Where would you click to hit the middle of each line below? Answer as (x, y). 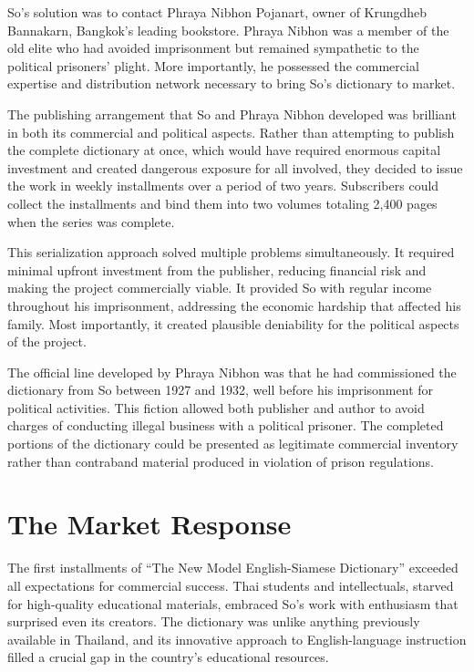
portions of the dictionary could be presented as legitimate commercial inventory (233, 444)
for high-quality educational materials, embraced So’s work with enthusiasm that (233, 603)
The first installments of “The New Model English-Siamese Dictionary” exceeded (233, 568)
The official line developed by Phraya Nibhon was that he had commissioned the (232, 372)
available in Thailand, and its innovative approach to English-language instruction (237, 639)
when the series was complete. (91, 221)
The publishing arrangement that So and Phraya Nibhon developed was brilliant (232, 114)
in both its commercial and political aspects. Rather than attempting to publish (231, 132)
